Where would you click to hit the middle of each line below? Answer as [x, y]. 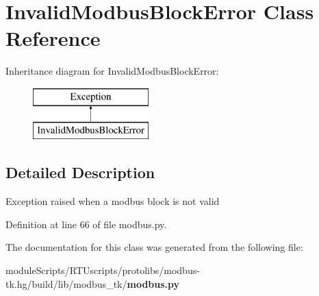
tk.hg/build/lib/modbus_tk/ [66, 283]
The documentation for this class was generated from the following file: [154, 247]
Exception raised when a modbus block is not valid [113, 201]
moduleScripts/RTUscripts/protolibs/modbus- [103, 270]
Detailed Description [80, 172]
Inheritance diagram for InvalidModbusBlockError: [112, 71]
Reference [53, 38]
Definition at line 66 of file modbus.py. [86, 224]
